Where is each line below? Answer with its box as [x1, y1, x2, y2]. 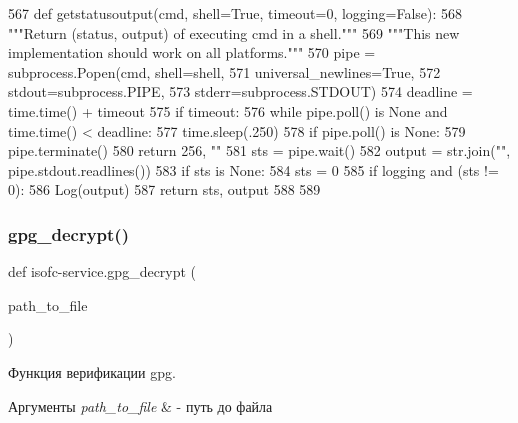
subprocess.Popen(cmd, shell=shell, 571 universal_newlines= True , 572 [8, 61, 441, 82]
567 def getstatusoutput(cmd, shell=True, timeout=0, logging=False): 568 [8, 3, 463, 23]
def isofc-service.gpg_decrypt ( [8, 261, 197, 282]
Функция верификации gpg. [8, 361, 176, 382]
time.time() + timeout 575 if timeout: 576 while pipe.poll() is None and [8, 100, 448, 121]
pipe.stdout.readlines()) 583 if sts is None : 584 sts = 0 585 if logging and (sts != [8, 159, 499, 180]
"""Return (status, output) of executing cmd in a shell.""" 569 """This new [8, 22, 460, 43]
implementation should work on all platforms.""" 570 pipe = [8, 42, 376, 63]
